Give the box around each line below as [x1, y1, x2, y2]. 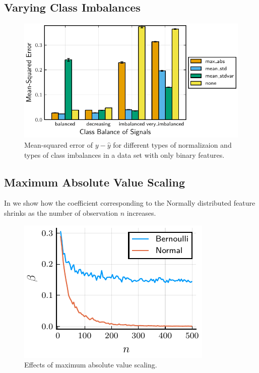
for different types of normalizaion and [113, 139, 232, 150]
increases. [126, 207, 156, 218]
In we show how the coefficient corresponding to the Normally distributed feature [4, 198, 255, 208]
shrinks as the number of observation [4, 207, 118, 218]
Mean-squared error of [24, 139, 93, 150]
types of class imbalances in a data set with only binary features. [24, 149, 225, 160]
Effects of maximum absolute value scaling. [24, 359, 157, 370]
